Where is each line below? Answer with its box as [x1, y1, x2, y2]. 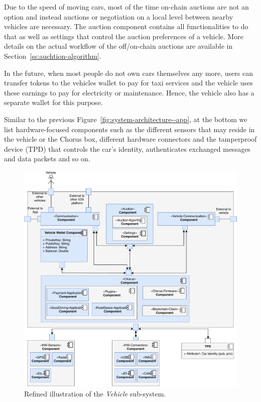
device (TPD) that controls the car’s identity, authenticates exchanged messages [4, 143, 250, 154]
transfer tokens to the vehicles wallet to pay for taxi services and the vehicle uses [4, 77, 253, 88]
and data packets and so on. [4, 153, 90, 164]
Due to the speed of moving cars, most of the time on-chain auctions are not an [4, 2, 249, 12]
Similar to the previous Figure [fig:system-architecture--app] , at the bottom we [4, 114, 247, 124]
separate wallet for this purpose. [4, 97, 103, 108]
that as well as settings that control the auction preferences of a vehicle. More [4, 31, 243, 41]
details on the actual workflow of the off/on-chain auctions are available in [4, 41, 233, 51]
